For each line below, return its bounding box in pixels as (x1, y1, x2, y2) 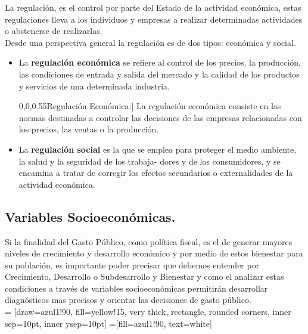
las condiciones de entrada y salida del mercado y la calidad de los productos (18, 67, 300, 80)
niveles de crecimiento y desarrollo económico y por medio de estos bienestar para (5, 247, 303, 259)
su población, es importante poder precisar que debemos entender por (5, 258, 260, 271)
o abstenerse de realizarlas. (5, 24, 102, 37)
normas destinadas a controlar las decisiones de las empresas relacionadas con (18, 111, 302, 123)
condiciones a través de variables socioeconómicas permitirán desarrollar (5, 282, 268, 294)
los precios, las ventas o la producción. (18, 123, 159, 135)
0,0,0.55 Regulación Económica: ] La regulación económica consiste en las (18, 100, 281, 112)
